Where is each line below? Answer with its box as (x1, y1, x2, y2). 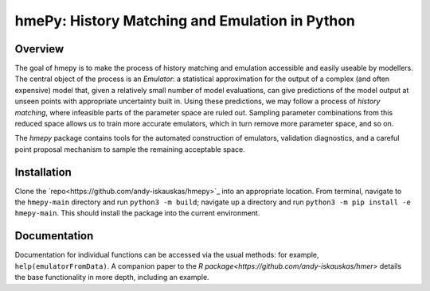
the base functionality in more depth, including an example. (14, 273, 210, 282)
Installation (14, 165, 72, 179)
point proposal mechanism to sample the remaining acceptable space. (14, 144, 246, 154)
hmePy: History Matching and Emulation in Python (14, 12, 356, 29)
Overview (14, 42, 64, 56)
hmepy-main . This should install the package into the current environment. (14, 208, 260, 218)
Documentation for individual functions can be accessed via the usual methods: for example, (14, 250, 319, 260)
